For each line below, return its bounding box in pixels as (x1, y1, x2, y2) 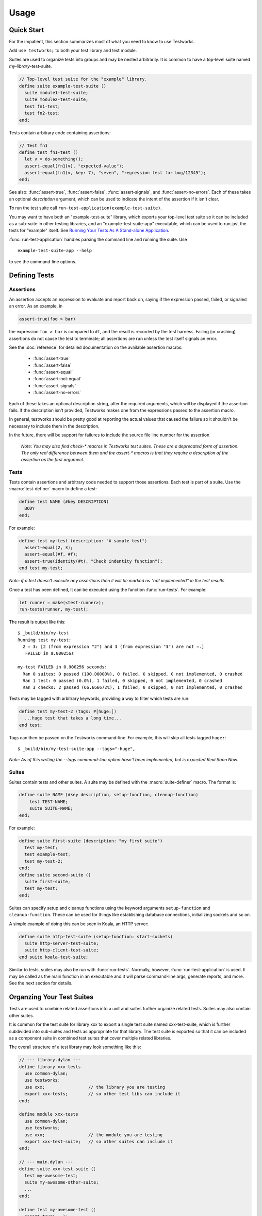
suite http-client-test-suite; (24, 948, 99, 953)
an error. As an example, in (9, 303, 63, 309)
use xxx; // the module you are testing (24, 1132, 163, 1138)
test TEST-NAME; (29, 799, 68, 805)
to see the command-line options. (9, 258, 77, 265)
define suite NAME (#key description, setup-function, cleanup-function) (19, 792, 198, 798)
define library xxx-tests (19, 1064, 81, 1070)
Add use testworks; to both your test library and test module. (9, 48, 137, 54)
